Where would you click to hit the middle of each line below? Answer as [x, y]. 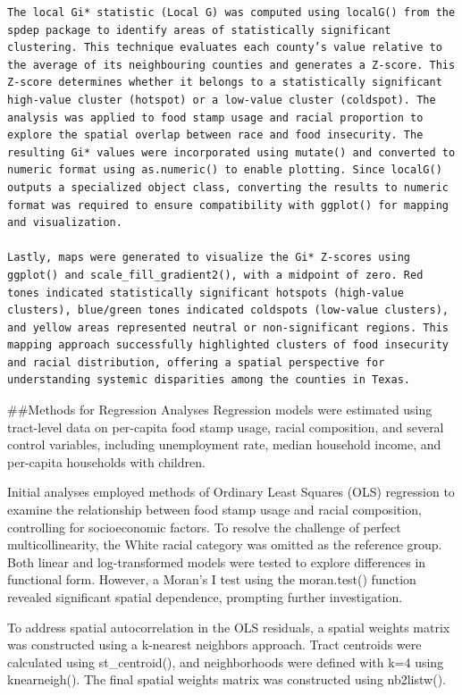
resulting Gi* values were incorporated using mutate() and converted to [231, 152]
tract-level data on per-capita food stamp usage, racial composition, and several [226, 427]
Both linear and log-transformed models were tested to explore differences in [217, 561]
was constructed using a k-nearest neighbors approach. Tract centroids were [214, 645]
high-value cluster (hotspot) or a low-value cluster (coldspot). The [222, 100]
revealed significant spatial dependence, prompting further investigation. [205, 597]
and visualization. [65, 223]
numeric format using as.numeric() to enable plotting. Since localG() [225, 170]
